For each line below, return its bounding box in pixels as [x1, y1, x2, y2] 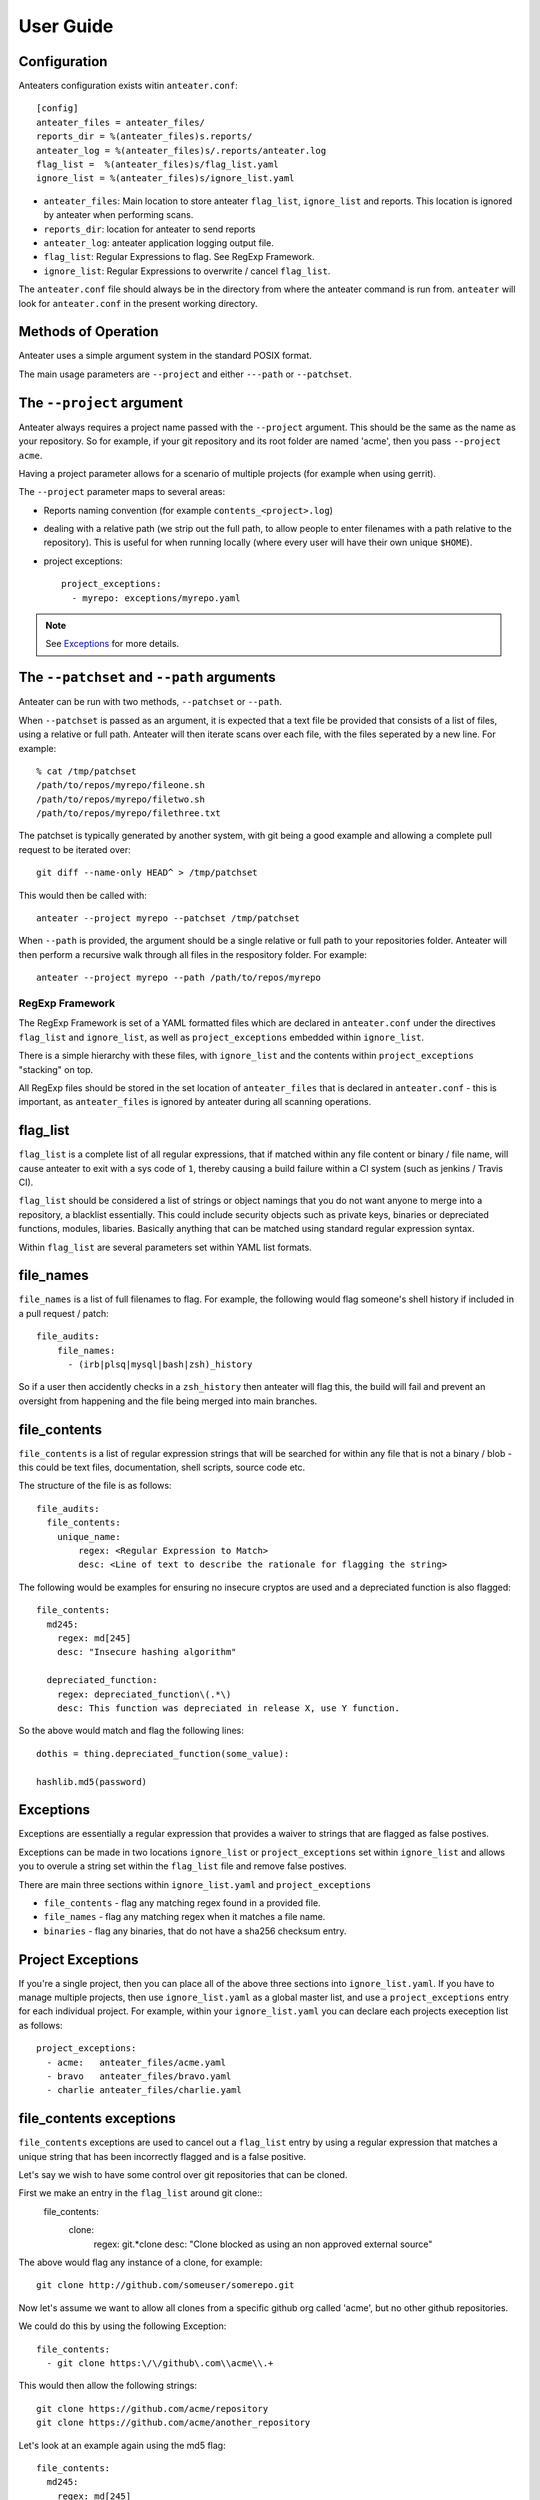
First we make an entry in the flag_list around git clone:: [18, 2187, 263, 2199]
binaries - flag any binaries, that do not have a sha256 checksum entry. [43, 1925, 347, 1937]
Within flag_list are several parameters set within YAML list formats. [18, 1241, 312, 1253]
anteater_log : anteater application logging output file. [43, 236, 274, 249]
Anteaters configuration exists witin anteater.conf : [18, 80, 239, 92]
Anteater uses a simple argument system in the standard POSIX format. [18, 350, 312, 362]
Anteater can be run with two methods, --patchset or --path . [18, 696, 283, 708]
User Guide [18, 15, 114, 37]
